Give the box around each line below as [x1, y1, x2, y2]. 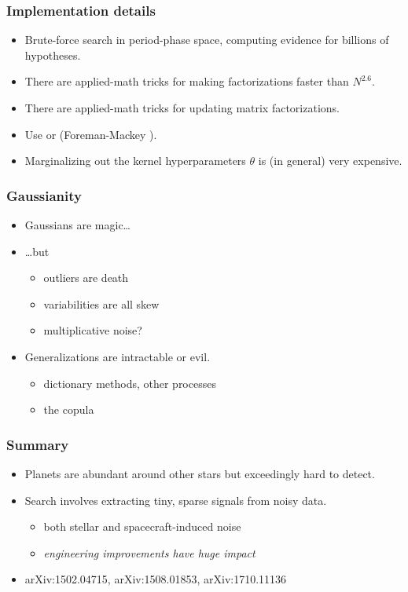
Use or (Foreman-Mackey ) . [24, 126, 157, 142]
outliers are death [43, 269, 129, 286]
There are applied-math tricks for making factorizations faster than [24, 73, 349, 90]
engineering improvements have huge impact [43, 544, 255, 561]
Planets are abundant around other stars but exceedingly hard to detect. [24, 465, 375, 481]
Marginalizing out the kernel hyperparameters [24, 152, 246, 169]
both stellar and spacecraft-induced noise [43, 518, 241, 535]
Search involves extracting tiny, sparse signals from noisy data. [24, 492, 327, 508]
